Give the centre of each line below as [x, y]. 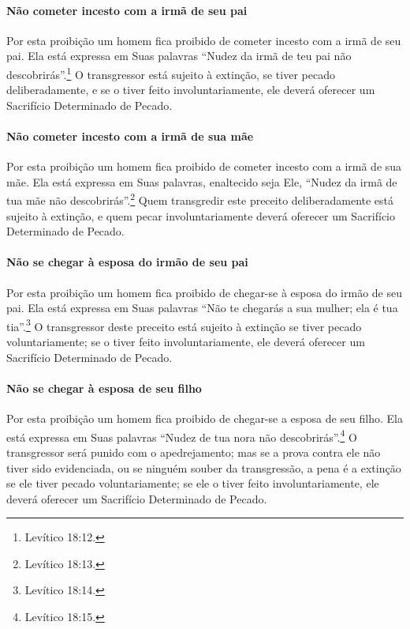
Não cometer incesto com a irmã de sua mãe [130, 136]
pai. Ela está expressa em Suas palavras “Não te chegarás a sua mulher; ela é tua [202, 308]
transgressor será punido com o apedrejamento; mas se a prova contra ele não [194, 452]
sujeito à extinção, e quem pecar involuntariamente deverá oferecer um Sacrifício [201, 215]
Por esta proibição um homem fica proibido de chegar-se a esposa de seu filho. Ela [205, 418]
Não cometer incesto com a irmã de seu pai [127, 10]
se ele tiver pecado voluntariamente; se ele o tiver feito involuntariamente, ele [193, 483]
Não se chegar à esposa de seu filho [104, 388]
